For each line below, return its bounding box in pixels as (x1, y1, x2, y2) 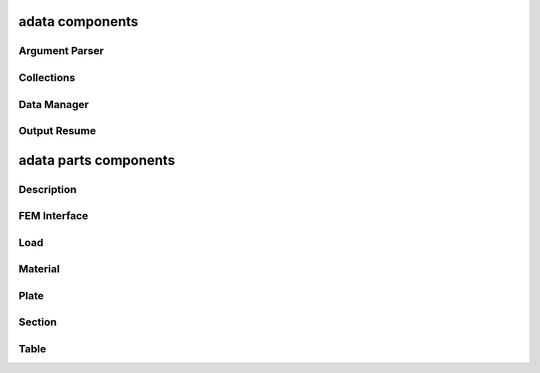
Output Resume (18, 124, 97, 138)
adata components (18, 13, 139, 30)
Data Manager (18, 97, 89, 111)
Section (18, 315, 57, 329)
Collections (18, 70, 76, 84)
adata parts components (18, 151, 175, 169)
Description (18, 182, 77, 196)
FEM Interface (18, 209, 89, 223)
